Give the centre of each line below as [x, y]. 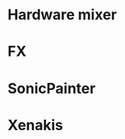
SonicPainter [52, 88]
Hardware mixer [62, 15]
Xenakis [35, 125]
